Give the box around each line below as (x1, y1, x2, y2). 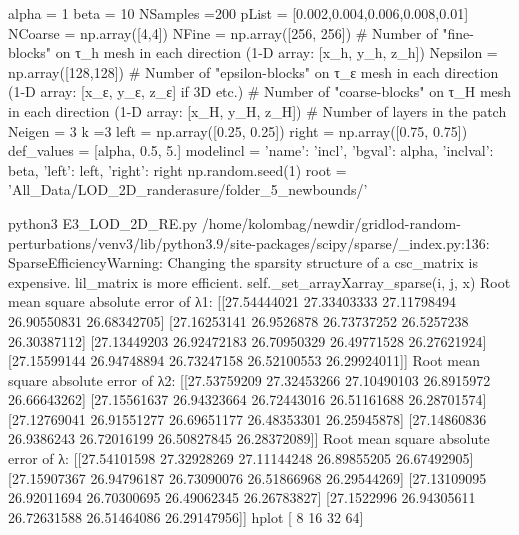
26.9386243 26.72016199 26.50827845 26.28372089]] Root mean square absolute (8, 428, 490, 449)
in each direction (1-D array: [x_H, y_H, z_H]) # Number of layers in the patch (8, 100, 507, 121)
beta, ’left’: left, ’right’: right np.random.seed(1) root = (8, 159, 347, 180)
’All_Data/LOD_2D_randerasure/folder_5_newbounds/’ (8, 179, 368, 200)
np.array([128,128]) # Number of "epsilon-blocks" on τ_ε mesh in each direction (8, 61, 499, 82)
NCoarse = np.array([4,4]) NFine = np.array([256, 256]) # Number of (8, 22, 438, 43)
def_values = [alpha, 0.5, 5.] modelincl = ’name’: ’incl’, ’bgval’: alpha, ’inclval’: (8, 140, 494, 161)
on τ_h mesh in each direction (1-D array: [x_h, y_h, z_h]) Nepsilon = (55, 42, 498, 63)
